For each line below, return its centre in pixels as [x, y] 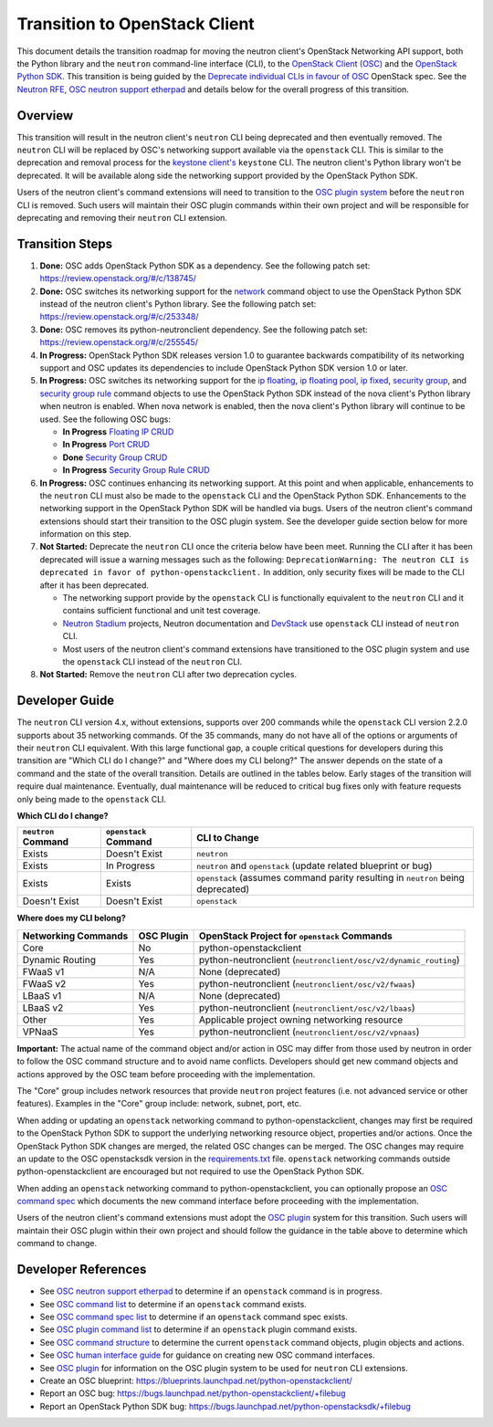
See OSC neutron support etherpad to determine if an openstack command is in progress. [211, 1291]
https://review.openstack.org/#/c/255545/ [119, 342]
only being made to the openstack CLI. [92, 799]
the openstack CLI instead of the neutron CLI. [152, 661]
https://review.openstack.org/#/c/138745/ [118, 278]
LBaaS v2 [43, 1007]
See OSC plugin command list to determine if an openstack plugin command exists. [199, 1329]
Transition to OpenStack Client [136, 24]
